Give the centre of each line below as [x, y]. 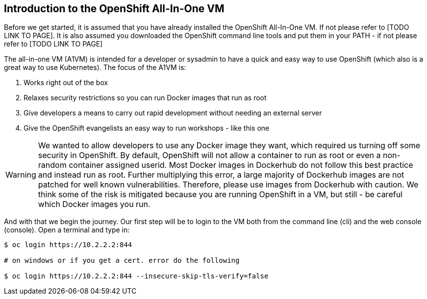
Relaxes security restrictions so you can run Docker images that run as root [145, 98]
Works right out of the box [66, 83]
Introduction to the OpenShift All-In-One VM [114, 9]
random [52, 165]
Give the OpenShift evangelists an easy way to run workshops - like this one [147, 128]
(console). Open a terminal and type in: [67, 230]
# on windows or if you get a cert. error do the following [122, 261]
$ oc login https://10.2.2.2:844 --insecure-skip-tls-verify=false [136, 276]
